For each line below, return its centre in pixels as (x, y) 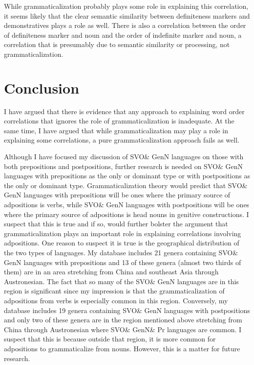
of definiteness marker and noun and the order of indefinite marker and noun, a (123, 35)
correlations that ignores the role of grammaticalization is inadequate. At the (119, 121)
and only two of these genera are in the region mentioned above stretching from (123, 320)
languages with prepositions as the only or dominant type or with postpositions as (127, 176)
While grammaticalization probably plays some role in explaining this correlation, (126, 6)
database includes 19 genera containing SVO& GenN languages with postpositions (127, 310)
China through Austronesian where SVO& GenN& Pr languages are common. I (123, 329)
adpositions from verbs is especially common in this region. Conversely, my (116, 300)
